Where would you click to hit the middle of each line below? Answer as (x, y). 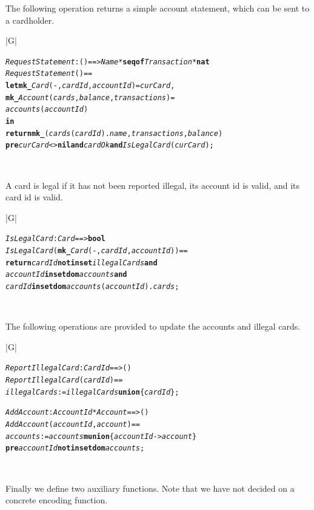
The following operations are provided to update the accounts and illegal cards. (153, 326)
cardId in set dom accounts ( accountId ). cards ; (92, 287)
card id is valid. (34, 197)
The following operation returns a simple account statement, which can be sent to (158, 8)
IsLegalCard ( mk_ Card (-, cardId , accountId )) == (97, 251)
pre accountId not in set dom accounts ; (75, 448)
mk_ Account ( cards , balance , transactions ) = (90, 97)
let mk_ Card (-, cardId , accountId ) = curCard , (90, 86)
